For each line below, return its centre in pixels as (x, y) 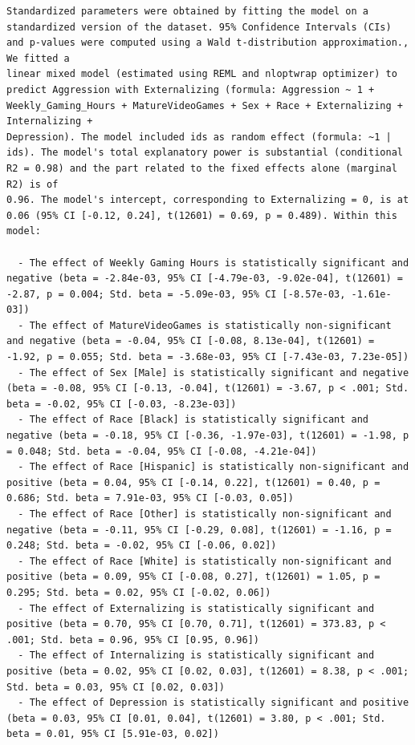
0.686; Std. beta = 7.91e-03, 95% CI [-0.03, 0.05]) (150, 498)
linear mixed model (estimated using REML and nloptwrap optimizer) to (202, 74)
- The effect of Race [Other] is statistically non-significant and (205, 514)
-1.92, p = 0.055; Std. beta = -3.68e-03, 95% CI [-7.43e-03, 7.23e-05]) (208, 357)
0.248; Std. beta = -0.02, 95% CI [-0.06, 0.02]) (142, 546)
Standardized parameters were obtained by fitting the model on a (188, 11)
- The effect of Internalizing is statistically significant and (196, 656)
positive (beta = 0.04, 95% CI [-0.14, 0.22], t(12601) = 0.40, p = (193, 482)
